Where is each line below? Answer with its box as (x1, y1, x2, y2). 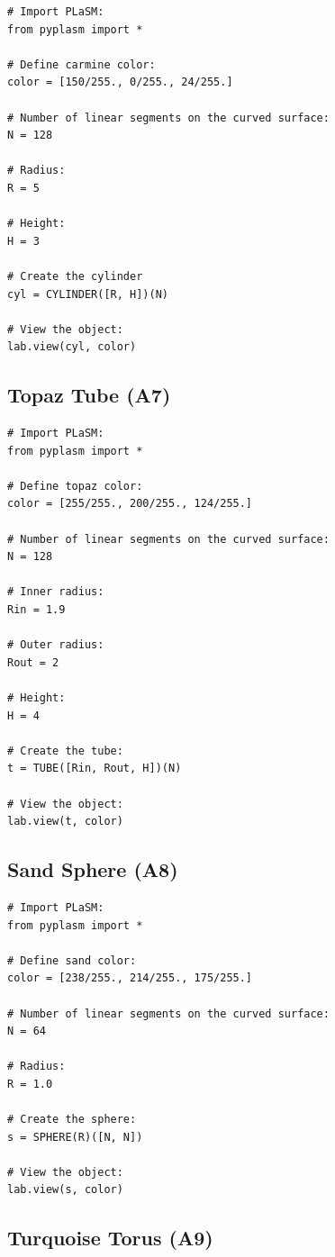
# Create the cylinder (7, 269, 143, 283)
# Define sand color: (7, 954, 137, 967)
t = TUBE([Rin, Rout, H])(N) (7, 762, 182, 775)
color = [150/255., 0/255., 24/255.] (7, 76, 233, 89)
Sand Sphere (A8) (7, 855, 178, 883)
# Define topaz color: (7, 479, 143, 493)
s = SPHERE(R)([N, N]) (7, 1130, 143, 1144)
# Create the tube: (7, 744, 123, 757)
